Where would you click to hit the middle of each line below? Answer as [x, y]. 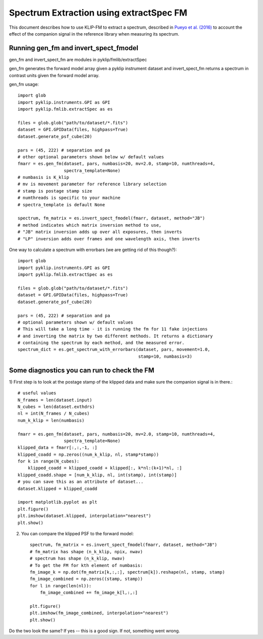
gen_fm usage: [24, 84]
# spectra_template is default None [61, 204]
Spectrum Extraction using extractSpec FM [98, 13]
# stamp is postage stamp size [55, 191]
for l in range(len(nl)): [61, 586]
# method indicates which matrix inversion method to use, [90, 225]
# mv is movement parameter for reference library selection [92, 184]
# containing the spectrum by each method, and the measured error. [101, 343]
